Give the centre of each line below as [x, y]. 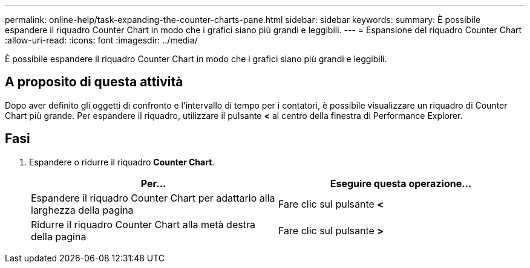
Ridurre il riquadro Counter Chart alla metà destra [143, 224]
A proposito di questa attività [94, 82]
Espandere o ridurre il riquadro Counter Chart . [122, 162]
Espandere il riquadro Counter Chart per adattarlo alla [153, 198]
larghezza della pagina [82, 210]
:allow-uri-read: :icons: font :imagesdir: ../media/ [101, 40]
